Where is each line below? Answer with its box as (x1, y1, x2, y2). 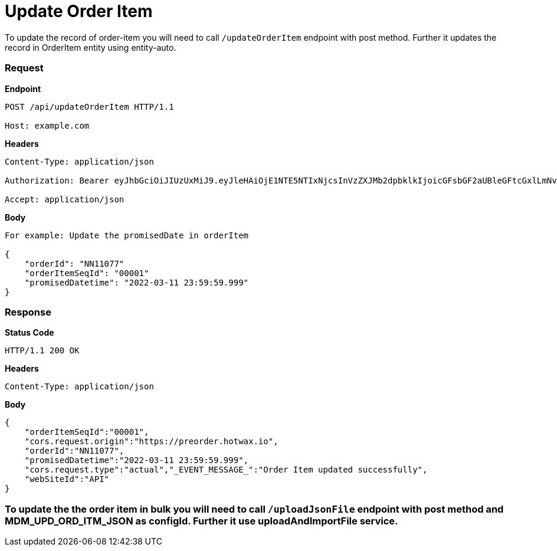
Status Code (5, 327, 54, 338)
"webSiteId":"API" (24, 474, 110, 484)
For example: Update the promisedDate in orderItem (5, 230, 249, 240)
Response (5, 306, 51, 318)
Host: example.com (5, 120, 90, 130)
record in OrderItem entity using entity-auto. (5, 42, 176, 53)
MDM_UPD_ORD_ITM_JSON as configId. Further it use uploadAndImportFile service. (5, 514, 398, 527)
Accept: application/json (5, 194, 124, 204)
